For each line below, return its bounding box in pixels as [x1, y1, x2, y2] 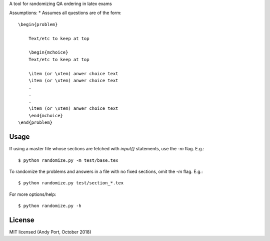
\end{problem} [18, 120, 52, 125]
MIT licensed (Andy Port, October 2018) [9, 229, 91, 235]
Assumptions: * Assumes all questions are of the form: [9, 10, 122, 16]
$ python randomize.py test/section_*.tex [18, 180, 124, 186]
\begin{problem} [18, 22, 58, 27]
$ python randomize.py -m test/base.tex [18, 157, 118, 163]
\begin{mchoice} [28, 50, 68, 55]
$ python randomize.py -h [18, 203, 82, 209]
